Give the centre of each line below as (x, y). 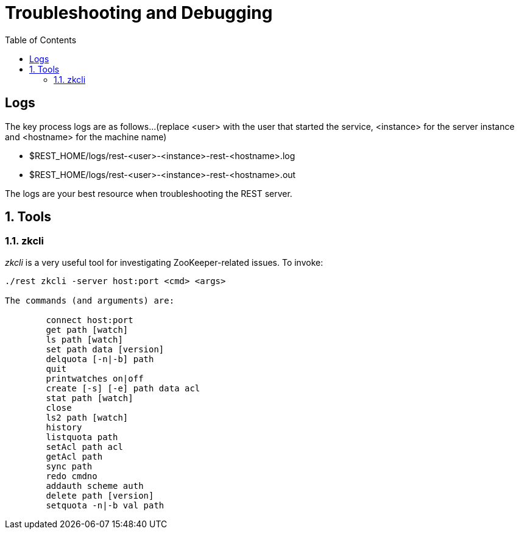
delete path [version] (100, 495)
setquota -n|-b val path (105, 505)
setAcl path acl (84, 447)
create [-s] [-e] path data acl (123, 388)
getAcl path (74, 456)
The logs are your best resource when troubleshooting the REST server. (149, 193)
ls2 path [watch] (87, 417)
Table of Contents (41, 40)
